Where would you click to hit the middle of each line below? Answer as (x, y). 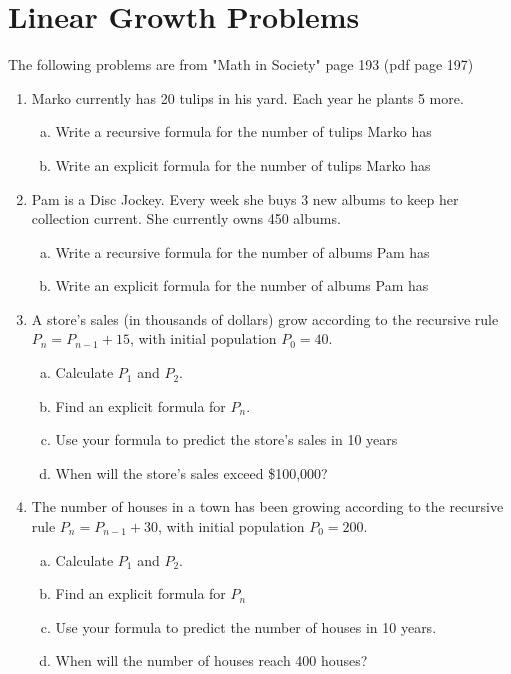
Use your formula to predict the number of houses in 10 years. (246, 626)
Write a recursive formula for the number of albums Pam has (242, 251)
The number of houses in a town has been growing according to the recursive (267, 506)
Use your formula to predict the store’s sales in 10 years (226, 439)
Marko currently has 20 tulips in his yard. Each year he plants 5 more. (247, 97)
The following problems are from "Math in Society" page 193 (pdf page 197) (241, 64)
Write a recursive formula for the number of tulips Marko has (243, 131)
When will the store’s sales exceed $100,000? (191, 472)
